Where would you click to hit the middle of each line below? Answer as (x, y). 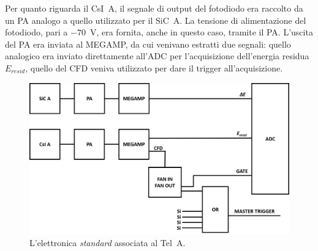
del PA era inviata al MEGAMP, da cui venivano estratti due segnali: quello (148, 44)
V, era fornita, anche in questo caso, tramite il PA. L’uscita (201, 32)
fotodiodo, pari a (36, 32)
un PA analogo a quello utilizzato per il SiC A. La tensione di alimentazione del (156, 20)
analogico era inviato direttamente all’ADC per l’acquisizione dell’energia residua (157, 56)
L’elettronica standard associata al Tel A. (108, 243)
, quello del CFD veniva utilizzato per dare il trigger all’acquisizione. (154, 67)
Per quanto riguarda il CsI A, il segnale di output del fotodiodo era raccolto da (154, 8)
